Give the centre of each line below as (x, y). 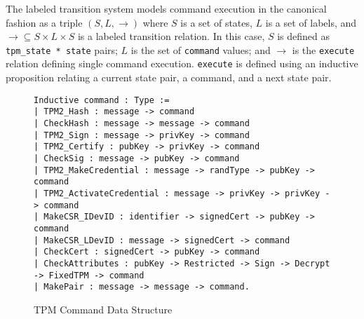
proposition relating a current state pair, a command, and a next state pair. (169, 77)
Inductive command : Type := (102, 100)
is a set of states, (216, 22)
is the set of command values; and (201, 49)
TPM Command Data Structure (103, 309)
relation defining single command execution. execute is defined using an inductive (182, 63)
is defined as (304, 36)
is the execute (323, 49)
